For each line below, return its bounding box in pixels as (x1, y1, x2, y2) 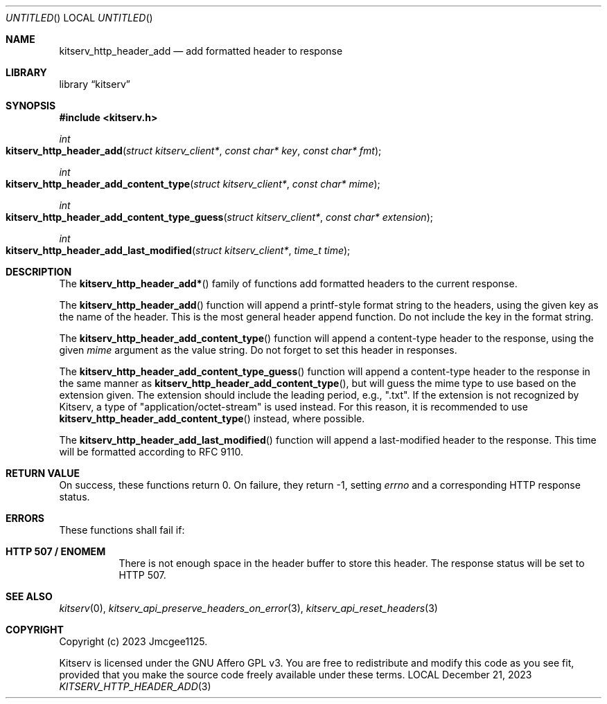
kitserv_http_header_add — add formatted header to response (59, 45, 343, 57)
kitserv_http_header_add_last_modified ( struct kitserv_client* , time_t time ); (6, 244, 351, 256)
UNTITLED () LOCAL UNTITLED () (6, 12, 153, 24)
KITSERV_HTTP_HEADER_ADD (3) (59, 680, 211, 692)
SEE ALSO (6, 590, 53, 602)
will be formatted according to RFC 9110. (59, 446, 243, 458)
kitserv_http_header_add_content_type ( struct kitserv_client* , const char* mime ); (6, 178, 380, 190)
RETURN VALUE (6, 467, 80, 479)
